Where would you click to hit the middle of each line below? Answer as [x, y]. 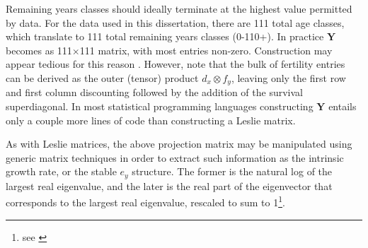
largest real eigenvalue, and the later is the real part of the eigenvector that [169, 185]
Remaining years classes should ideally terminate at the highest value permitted [179, 8]
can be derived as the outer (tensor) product [102, 77]
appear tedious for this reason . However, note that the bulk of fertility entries [176, 64]
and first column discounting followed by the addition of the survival [154, 92]
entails [343, 106]
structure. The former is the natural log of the [232, 171]
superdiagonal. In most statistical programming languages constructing [160, 106]
